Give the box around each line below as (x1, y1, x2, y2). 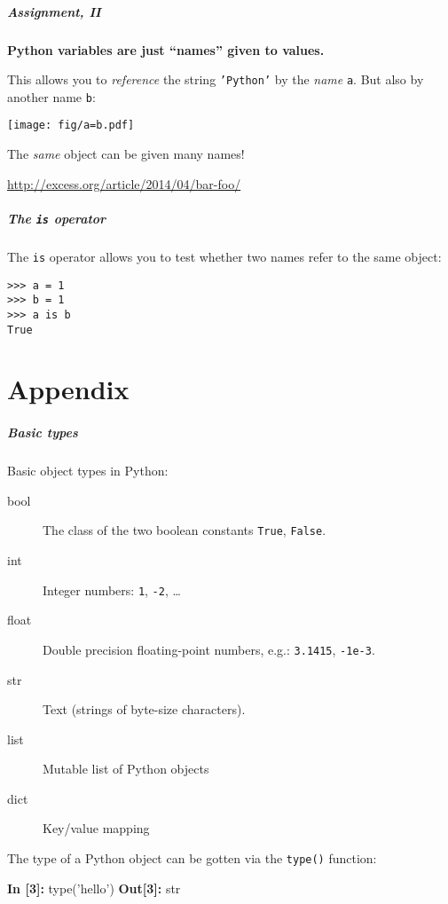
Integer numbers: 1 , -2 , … (43, 580, 181, 599)
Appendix (7, 371, 130, 407)
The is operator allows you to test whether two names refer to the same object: (7, 247, 442, 265)
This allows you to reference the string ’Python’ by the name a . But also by (7, 70, 424, 89)
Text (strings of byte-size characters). (43, 700, 246, 719)
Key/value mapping (43, 819, 150, 837)
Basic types (7, 423, 78, 442)
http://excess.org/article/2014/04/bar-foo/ (7, 174, 241, 193)
